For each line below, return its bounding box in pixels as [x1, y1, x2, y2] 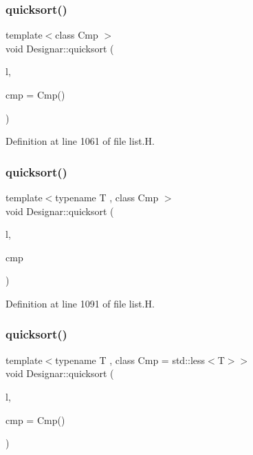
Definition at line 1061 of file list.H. [5, 134, 155, 148]
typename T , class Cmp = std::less [55, 352, 206, 367]
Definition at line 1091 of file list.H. [5, 296, 155, 310]
